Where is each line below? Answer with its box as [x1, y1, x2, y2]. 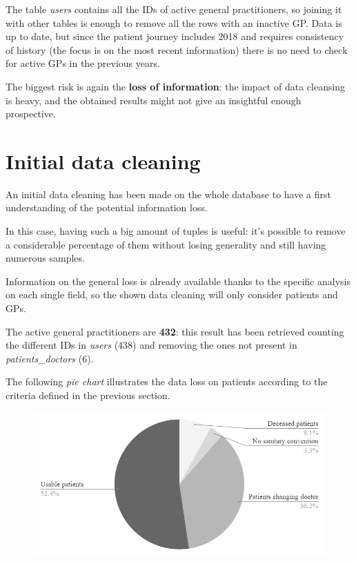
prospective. [6, 106, 56, 121]
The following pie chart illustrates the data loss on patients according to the [6, 374, 328, 389]
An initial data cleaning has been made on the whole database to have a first [6, 186, 331, 201]
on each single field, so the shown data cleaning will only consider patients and [6, 287, 338, 302]
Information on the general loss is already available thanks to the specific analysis [6, 273, 350, 288]
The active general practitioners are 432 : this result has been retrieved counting [6, 324, 344, 338]
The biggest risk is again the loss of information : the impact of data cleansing [6, 79, 346, 93]
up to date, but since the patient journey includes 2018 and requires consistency [6, 29, 344, 43]
